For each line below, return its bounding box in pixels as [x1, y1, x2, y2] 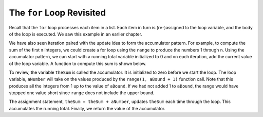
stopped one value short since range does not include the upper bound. [9, 90, 155, 96]
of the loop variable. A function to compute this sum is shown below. [9, 61, 147, 67]
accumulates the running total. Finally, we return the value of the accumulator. [9, 105, 166, 111]
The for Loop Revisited [9, 7, 106, 18]
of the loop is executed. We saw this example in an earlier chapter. [9, 31, 142, 37]
